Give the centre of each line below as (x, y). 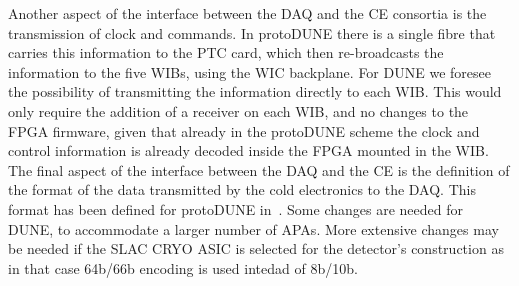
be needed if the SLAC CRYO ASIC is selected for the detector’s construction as (256, 248)
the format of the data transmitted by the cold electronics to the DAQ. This (242, 189)
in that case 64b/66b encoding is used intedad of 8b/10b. (183, 267)
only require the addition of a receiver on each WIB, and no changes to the (238, 110)
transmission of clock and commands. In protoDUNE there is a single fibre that (252, 32)
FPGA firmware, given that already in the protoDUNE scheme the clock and (244, 130)
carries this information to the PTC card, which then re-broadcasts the (226, 52)
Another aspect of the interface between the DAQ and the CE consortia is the (247, 13)
